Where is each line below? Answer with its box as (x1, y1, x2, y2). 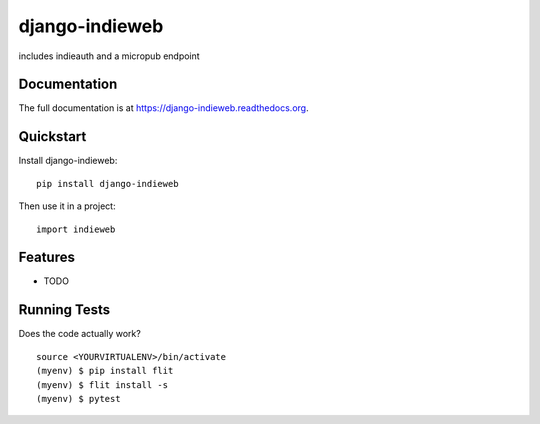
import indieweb (36, 223, 116, 235)
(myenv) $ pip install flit (36, 365, 174, 377)
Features (18, 249, 75, 266)
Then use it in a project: (18, 200, 116, 212)
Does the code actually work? (18, 328, 142, 340)
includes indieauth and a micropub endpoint (18, 50, 200, 62)
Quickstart (18, 128, 87, 145)
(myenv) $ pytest (36, 393, 121, 404)
